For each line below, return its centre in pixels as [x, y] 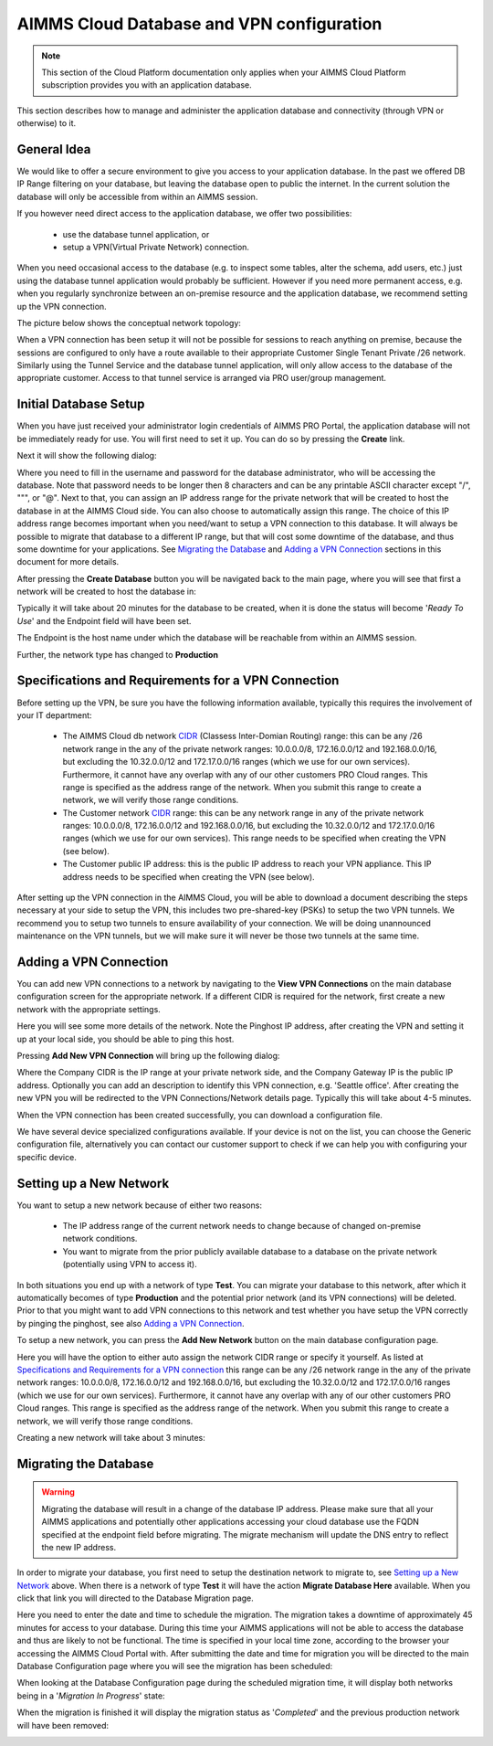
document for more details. [68, 562]
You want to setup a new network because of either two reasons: [139, 1205]
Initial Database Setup [81, 404]
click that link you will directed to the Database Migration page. [136, 1598]
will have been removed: [63, 1725]
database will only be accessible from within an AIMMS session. [137, 196]
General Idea [54, 149]
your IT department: [54, 715]
